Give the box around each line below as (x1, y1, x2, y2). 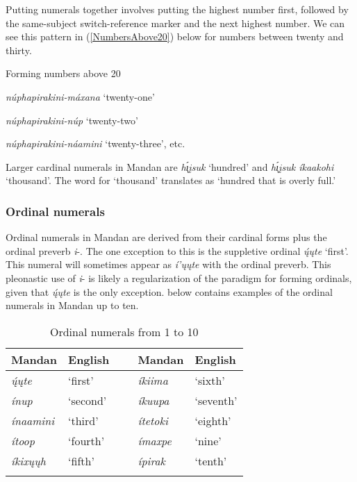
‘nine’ (194, 432, 222, 449)
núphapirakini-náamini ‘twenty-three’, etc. (6, 136, 185, 151)
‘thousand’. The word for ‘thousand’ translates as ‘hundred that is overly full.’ (6, 173, 336, 188)
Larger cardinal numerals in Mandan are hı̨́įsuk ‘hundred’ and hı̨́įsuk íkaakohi (6, 159, 334, 174)
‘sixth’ (194, 372, 225, 388)
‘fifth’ (68, 452, 94, 469)
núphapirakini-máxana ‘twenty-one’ (6, 89, 155, 103)
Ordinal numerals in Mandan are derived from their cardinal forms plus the (6, 230, 327, 244)
